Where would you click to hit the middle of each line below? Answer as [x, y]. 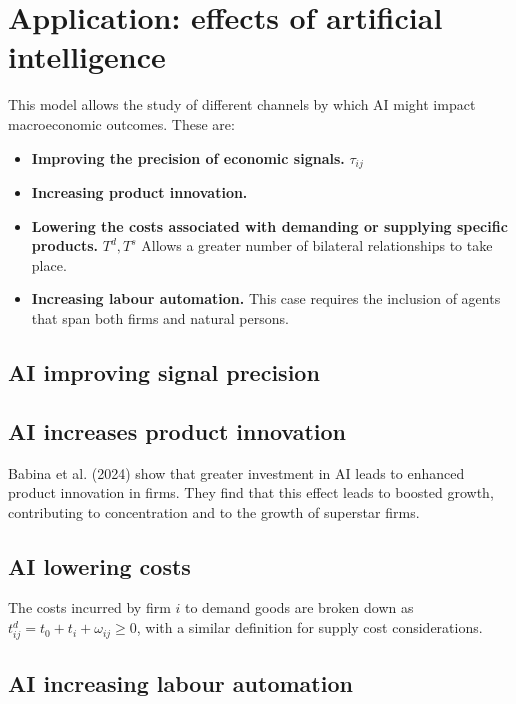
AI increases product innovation [177, 430]
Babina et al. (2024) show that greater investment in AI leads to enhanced [236, 472]
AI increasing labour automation [180, 683]
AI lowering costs [99, 565]
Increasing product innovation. [139, 191]
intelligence [87, 56]
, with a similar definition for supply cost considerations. [309, 627]
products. [65, 245]
